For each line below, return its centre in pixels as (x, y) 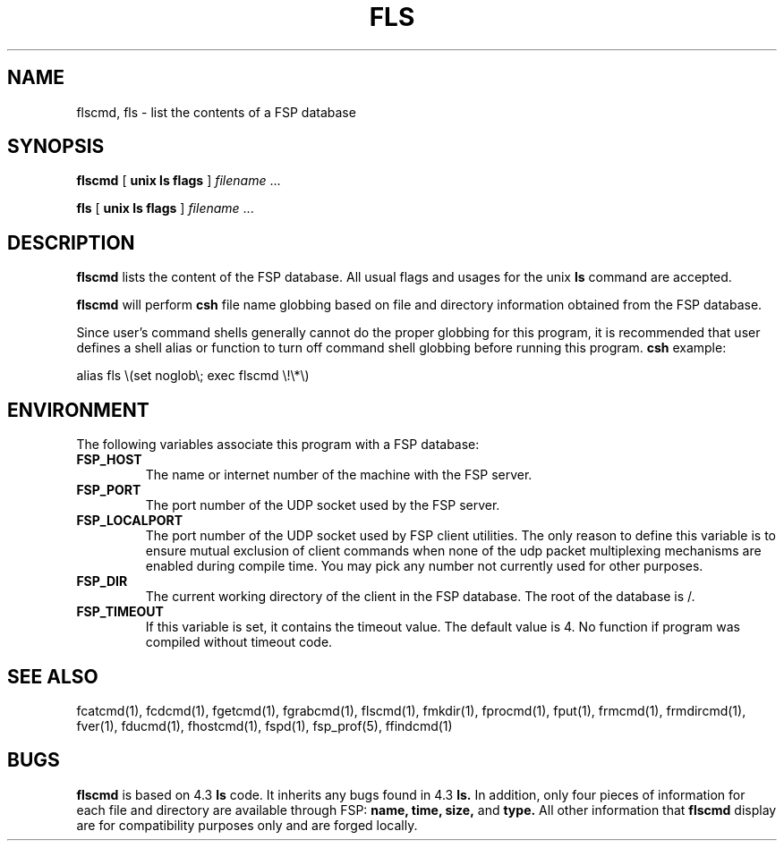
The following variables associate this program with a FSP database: (278, 445)
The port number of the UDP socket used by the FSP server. (323, 505)
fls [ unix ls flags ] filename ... (165, 208)
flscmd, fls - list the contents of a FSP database (216, 112)
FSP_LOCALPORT (130, 521)
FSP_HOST (109, 460)
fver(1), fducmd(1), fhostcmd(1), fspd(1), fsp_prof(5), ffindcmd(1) (264, 725)
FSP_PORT (109, 490)
